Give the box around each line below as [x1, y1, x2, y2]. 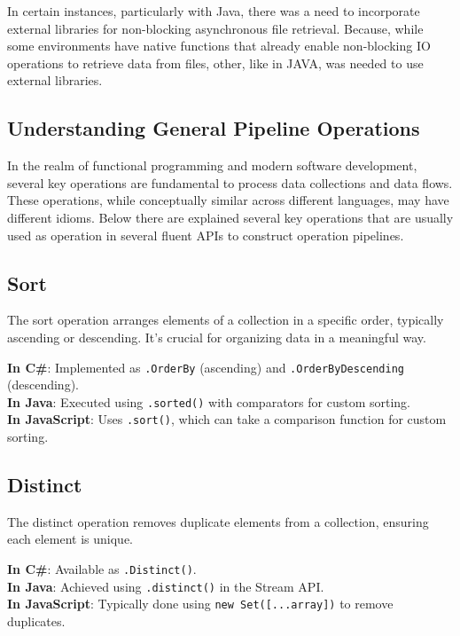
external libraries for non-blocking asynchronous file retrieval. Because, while [7, 19, 424, 37]
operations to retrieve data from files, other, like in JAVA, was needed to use [7, 53, 424, 72]
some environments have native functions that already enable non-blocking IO [7, 36, 431, 55]
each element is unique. [7, 530, 134, 548]
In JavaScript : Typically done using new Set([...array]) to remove [7, 594, 394, 613]
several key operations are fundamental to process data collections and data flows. [7, 173, 453, 192]
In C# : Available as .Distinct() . [7, 560, 197, 578]
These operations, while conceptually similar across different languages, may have [7, 191, 449, 209]
